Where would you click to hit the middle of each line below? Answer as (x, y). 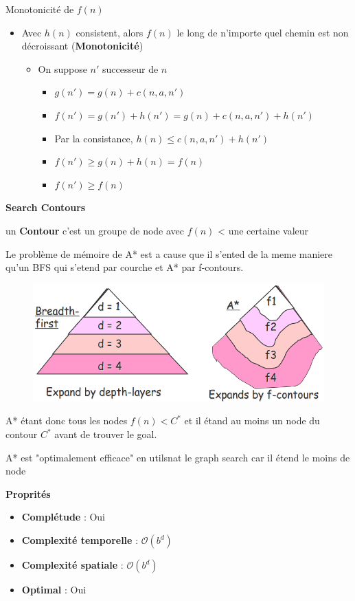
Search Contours (46, 207)
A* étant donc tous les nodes (67, 420)
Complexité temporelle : (80, 540)
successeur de (130, 68)
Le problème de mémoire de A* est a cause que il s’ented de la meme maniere (169, 253)
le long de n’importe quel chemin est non (263, 32)
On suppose (62, 68)
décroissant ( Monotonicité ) (82, 46)
